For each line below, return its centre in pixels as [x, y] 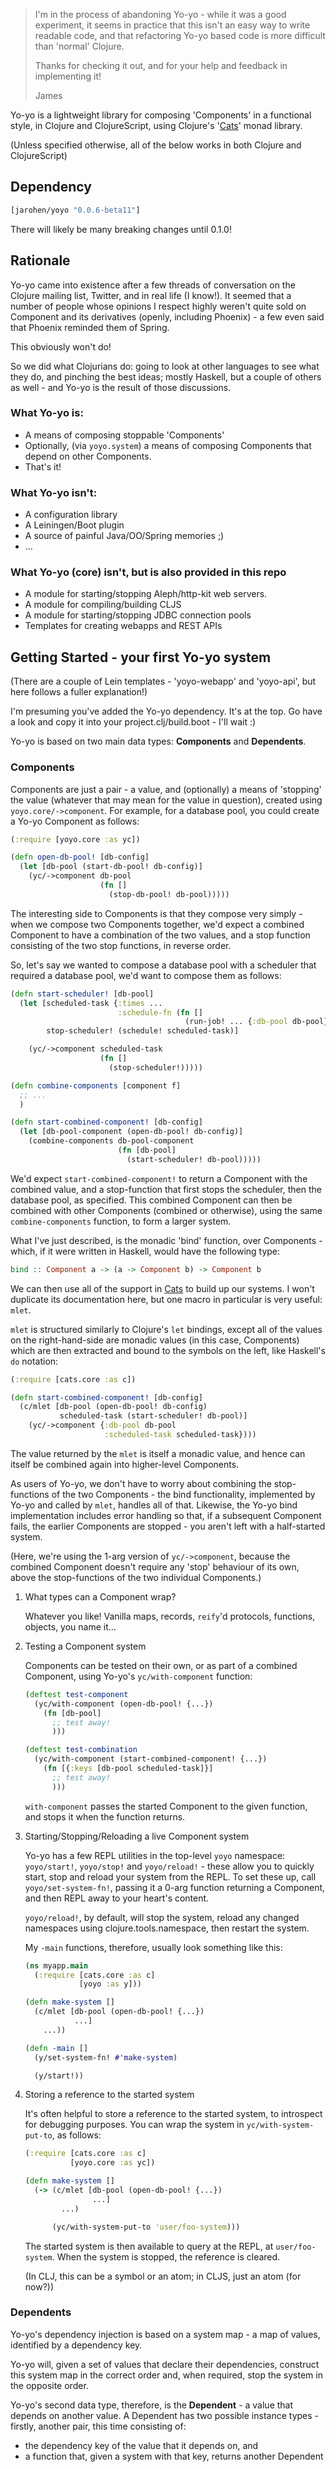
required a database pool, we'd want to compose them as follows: [146, 975]
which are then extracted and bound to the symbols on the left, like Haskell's [168, 1350]
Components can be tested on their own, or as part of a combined [161, 1665]
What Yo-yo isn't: [54, 492]
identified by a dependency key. [76, 2345]
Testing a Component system [85, 1646]
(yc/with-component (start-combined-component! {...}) [151, 1759]
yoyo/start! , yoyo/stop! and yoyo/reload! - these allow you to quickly [169, 1866]
